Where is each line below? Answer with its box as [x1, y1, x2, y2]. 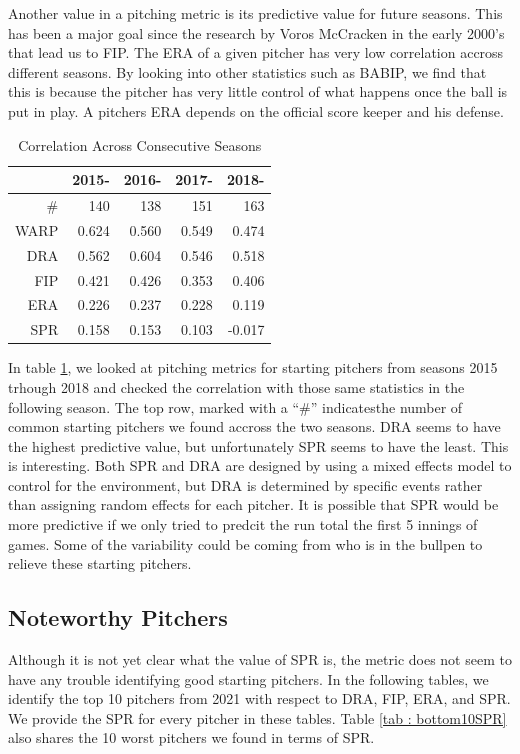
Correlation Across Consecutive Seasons [18, 134, 262, 155]
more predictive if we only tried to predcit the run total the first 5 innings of [8, 514, 478, 535]
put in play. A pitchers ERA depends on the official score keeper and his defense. [8, 100, 504, 121]
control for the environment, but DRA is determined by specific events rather [8, 474, 483, 495]
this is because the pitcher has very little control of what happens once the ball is [8, 81, 508, 102]
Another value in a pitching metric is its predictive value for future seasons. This [8, 3, 503, 23]
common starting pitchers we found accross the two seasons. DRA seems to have [8, 416, 501, 437]
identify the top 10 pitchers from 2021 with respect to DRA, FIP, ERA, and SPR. [8, 688, 511, 709]
